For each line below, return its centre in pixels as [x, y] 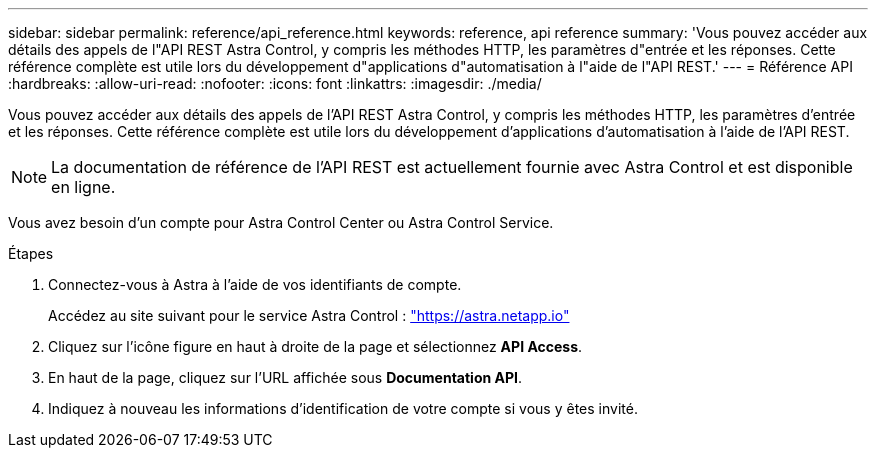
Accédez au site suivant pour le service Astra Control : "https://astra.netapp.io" [309, 315]
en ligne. [83, 187]
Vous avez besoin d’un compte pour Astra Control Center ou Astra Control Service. [281, 222]
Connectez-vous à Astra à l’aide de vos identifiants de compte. [255, 284]
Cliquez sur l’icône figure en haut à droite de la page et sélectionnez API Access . [315, 346]
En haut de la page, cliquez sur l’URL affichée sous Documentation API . [285, 377]
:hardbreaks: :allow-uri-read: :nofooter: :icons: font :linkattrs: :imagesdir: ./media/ [275, 83]
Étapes [31, 253]
